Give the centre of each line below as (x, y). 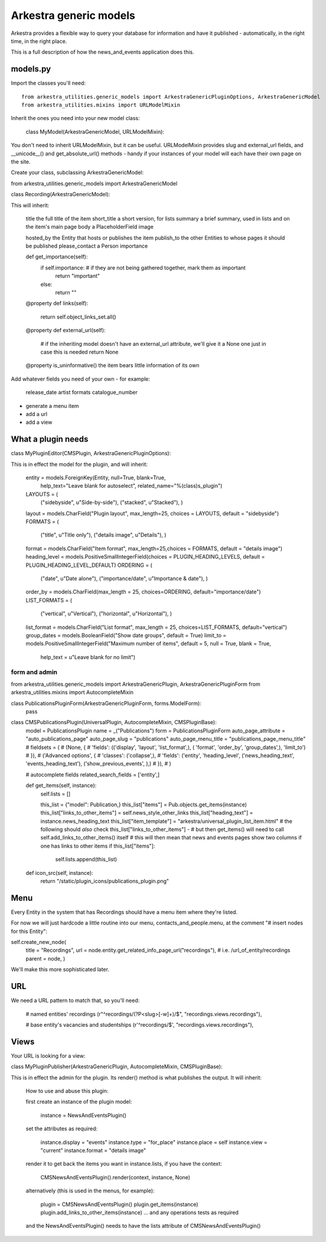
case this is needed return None (79, 352)
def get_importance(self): (57, 257)
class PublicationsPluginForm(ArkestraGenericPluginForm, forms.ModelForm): (106, 703)
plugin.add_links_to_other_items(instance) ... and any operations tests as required (140, 1212)
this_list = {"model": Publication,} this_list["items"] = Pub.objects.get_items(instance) (144, 805)
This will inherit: (30, 205)
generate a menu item (52, 406)
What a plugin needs (50, 440)
